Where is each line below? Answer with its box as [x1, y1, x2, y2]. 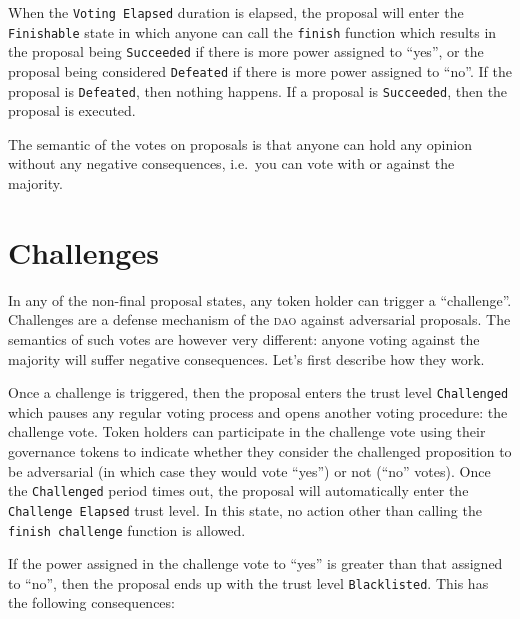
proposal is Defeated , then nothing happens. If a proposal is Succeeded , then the [8, 80, 508, 101]
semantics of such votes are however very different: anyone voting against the [8, 328, 480, 349]
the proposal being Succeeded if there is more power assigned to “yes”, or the [8, 41, 484, 62]
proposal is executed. [8, 100, 136, 121]
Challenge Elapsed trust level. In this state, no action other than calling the [8, 499, 482, 520]
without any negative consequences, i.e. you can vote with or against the [8, 153, 455, 174]
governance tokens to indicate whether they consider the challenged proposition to [8, 441, 512, 461]
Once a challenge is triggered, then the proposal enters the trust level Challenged [8, 382, 509, 403]
